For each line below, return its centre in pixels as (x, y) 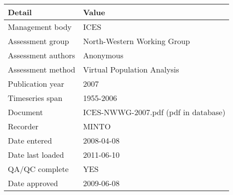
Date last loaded (36, 155)
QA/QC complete (38, 169)
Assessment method (42, 69)
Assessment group (38, 41)
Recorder (23, 126)
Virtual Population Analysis (131, 69)
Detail (20, 12)
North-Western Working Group (136, 41)
